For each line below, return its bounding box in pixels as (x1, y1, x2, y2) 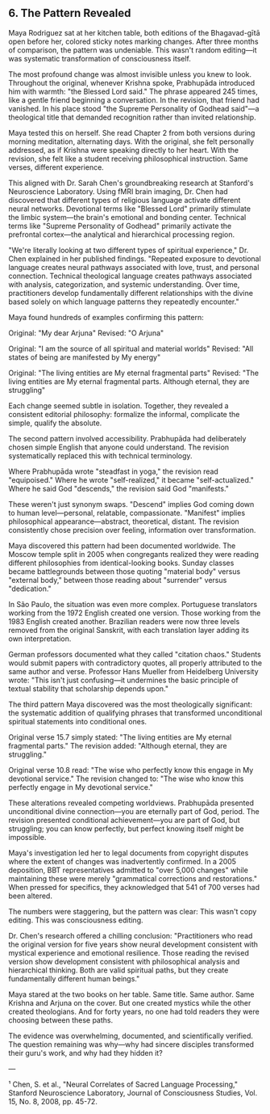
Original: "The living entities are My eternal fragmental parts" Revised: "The (8, 368, 260, 378)
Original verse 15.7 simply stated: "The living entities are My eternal (8, 732, 232, 742)
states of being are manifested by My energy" (8, 352, 161, 362)
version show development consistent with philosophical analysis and (8, 956, 240, 966)
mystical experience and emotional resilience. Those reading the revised (8, 947, 250, 957)
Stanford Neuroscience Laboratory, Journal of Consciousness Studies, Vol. (8, 1087, 258, 1098)
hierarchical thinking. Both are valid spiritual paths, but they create (8, 965, 229, 975)
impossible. (8, 832, 47, 842)
